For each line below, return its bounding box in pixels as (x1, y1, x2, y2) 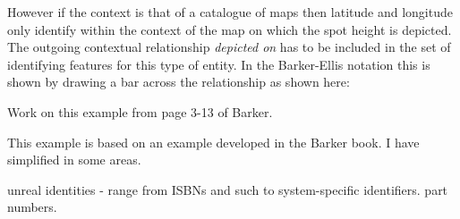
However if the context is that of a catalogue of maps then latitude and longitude (7, 3, 453, 21)
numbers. (7, 198, 57, 216)
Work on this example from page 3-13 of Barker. (7, 102, 273, 121)
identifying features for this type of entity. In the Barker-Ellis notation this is (7, 55, 430, 73)
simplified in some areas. (7, 150, 141, 169)
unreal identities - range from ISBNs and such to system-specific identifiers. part (7, 180, 448, 198)
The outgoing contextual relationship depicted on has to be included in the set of (7, 38, 451, 56)
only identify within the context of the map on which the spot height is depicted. (7, 20, 452, 38)
